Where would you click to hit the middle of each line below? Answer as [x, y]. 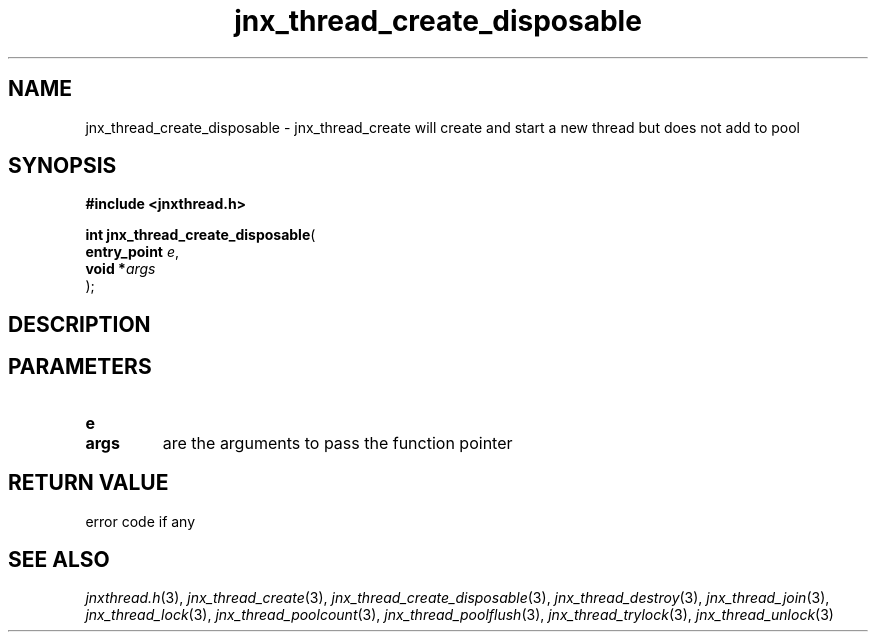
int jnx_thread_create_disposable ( [200, 235]
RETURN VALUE [88, 483]
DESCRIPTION [79, 324]
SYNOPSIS [62, 166]
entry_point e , [132, 252]
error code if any [140, 521]
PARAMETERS [80, 367]
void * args [120, 269]
